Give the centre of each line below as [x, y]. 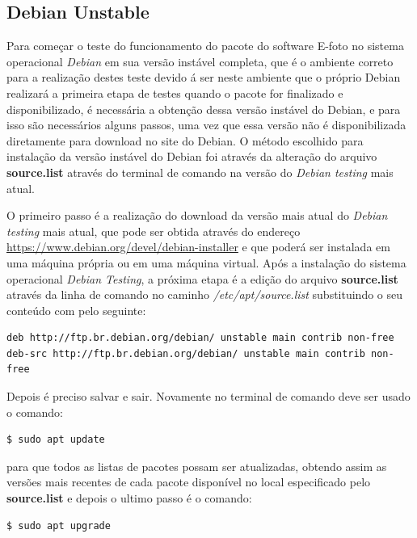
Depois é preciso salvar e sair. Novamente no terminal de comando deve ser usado [208, 396]
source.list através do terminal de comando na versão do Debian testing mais [200, 172]
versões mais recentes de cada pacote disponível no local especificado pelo [189, 482]
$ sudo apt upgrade [59, 525]
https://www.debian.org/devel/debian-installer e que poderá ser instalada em [198, 247]
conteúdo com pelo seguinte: [76, 310]
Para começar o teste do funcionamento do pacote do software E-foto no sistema [205, 46]
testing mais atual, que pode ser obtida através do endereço [154, 231]
